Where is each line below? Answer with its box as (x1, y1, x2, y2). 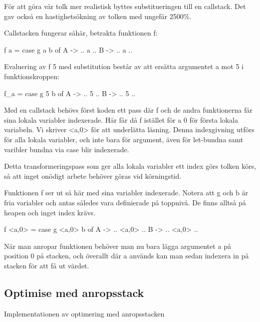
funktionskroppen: (4, 71, 60, 81)
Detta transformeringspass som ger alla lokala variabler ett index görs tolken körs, (4, 161, 256, 171)
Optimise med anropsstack (4, 284, 144, 300)
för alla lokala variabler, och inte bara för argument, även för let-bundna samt (4, 134, 243, 144)
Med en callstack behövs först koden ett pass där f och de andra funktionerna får (4, 105, 253, 115)
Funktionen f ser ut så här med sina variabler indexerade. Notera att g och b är (4, 187, 248, 198)
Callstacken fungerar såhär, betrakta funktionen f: (4, 28, 158, 38)
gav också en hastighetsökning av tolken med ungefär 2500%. (4, 11, 191, 21)
